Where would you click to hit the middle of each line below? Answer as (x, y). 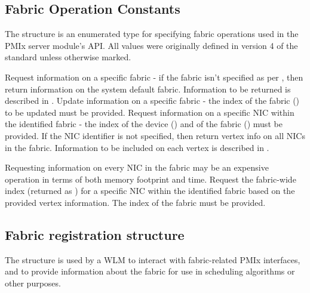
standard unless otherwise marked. (68, 57)
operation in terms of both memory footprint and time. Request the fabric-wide (151, 179)
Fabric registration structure (95, 234)
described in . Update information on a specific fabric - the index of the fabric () (152, 101)
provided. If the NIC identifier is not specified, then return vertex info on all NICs (155, 135)
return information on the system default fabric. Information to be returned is (148, 89)
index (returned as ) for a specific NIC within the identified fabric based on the (150, 191)
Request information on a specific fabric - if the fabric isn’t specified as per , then (154, 77)
